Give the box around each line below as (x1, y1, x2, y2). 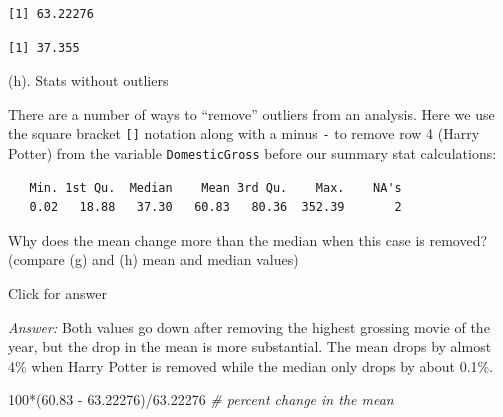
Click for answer (8, 283, 107, 304)
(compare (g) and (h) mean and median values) (8, 249, 299, 270)
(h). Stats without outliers (8, 70, 169, 91)
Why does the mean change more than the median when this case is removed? (8, 229, 488, 250)
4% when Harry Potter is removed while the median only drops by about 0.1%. (8, 355, 494, 376)
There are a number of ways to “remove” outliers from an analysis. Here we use (8, 103, 495, 124)
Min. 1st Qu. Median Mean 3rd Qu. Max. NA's (29, 180, 402, 195)
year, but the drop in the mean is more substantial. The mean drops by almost (8, 336, 492, 357)
